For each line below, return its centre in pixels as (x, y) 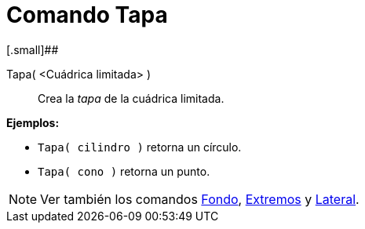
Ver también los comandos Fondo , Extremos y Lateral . (200, 199)
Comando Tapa (87, 15)
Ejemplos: (33, 122)
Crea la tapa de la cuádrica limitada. (131, 98)
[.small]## (33, 49)
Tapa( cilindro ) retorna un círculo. (140, 147)
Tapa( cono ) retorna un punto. (124, 171)
